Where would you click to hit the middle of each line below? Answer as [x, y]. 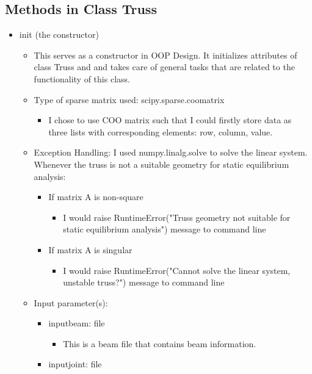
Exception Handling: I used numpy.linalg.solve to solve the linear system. [171, 152]
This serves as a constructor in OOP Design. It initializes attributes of [165, 55]
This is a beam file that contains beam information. [160, 343]
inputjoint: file [75, 364]
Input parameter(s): [71, 302]
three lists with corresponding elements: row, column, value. [161, 131]
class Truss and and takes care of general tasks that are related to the [164, 67]
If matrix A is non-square [96, 197]
